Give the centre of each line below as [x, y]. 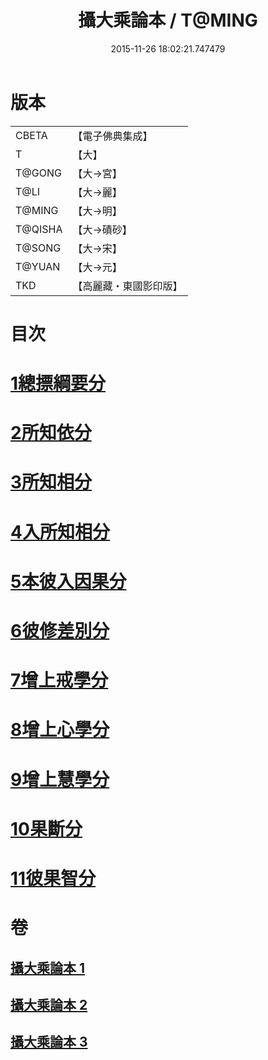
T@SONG [38, 248]
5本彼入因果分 [68, 581]
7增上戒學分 [59, 680]
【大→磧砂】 [102, 229]
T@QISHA [39, 229]
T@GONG [38, 173]
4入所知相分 [60, 532]
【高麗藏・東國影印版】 [127, 286]
